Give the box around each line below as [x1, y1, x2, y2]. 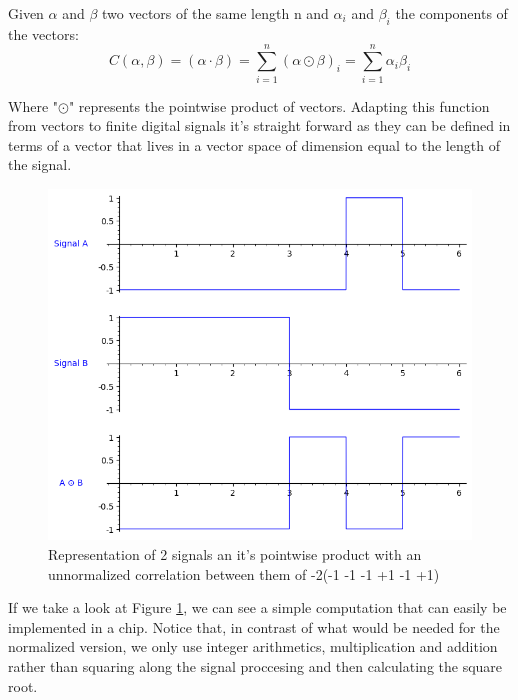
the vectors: [8, 23, 79, 44]
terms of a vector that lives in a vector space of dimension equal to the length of [8, 134, 500, 155]
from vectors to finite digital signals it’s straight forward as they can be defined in [8, 115, 511, 136]
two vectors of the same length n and [102, 3, 329, 23]
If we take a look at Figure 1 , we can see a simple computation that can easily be [8, 597, 507, 618]
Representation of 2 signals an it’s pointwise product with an [48, 544, 422, 565]
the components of [395, 3, 508, 23]
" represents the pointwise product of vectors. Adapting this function [68, 95, 490, 116]
